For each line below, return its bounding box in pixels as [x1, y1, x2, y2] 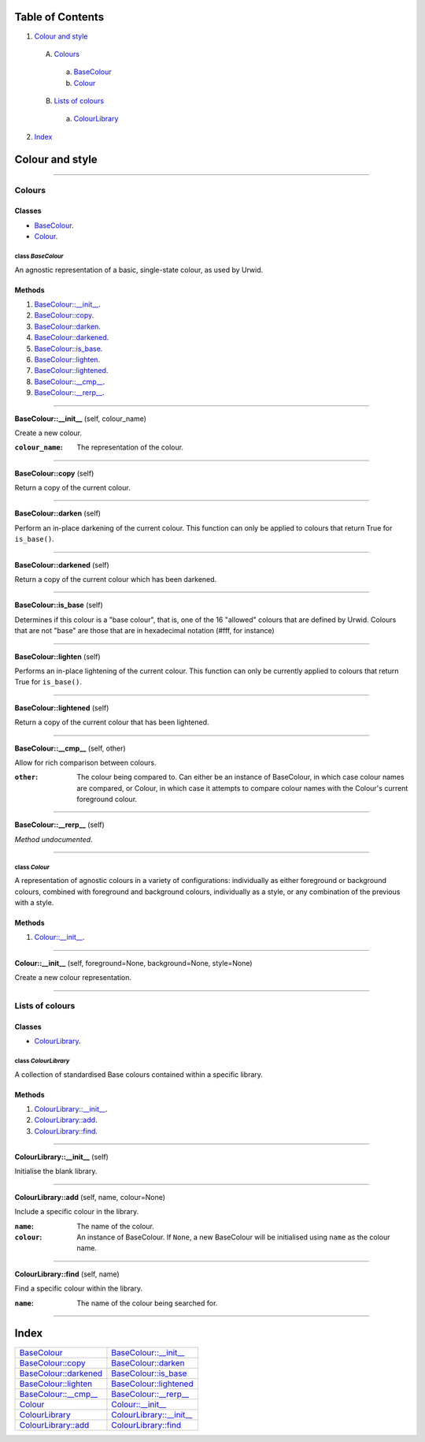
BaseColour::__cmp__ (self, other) [14, 743, 126, 753]
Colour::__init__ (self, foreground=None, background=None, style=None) [14, 958, 253, 967]
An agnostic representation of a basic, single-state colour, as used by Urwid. [14, 265, 264, 274]
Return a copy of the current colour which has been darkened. [14, 575, 217, 584]
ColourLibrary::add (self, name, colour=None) [14, 1192, 165, 1202]
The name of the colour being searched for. [76, 1298, 218, 1308]
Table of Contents [14, 10, 105, 24]
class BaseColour [14, 252, 64, 260]
